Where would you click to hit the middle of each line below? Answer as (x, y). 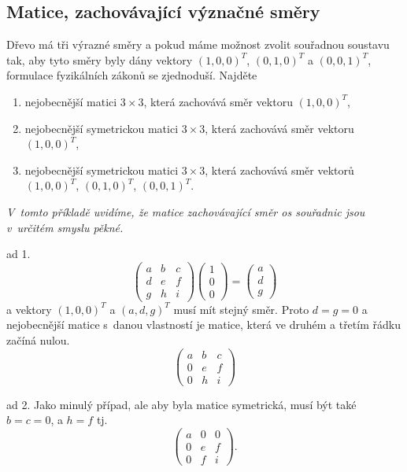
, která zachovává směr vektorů (279, 170)
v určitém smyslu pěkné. (65, 227)
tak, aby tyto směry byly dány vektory (100, 59)
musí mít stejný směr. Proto (241, 309)
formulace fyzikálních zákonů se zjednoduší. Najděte (132, 75)
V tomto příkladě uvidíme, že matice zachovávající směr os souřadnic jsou (186, 211)
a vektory (29, 309)
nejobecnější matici (71, 101)
